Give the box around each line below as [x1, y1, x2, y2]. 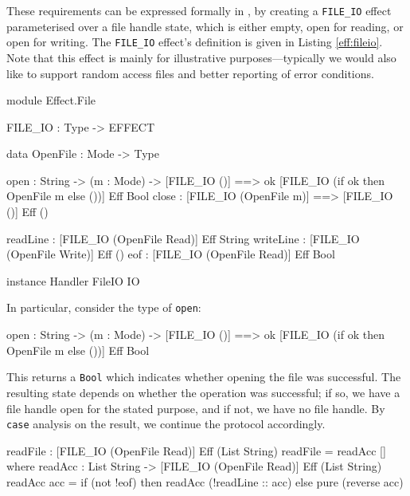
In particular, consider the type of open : [6, 299, 201, 316]
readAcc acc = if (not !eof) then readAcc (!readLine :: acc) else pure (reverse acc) [6, 473, 404, 490]
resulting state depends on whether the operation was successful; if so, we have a [6, 384, 400, 400]
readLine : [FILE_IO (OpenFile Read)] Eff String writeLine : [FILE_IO [6, 230, 360, 246]
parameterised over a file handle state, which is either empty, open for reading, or [6, 18, 404, 34]
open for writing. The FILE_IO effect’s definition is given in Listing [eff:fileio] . [6, 33, 383, 50]
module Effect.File [6, 92, 96, 108]
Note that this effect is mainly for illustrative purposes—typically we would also [6, 49, 396, 65]
